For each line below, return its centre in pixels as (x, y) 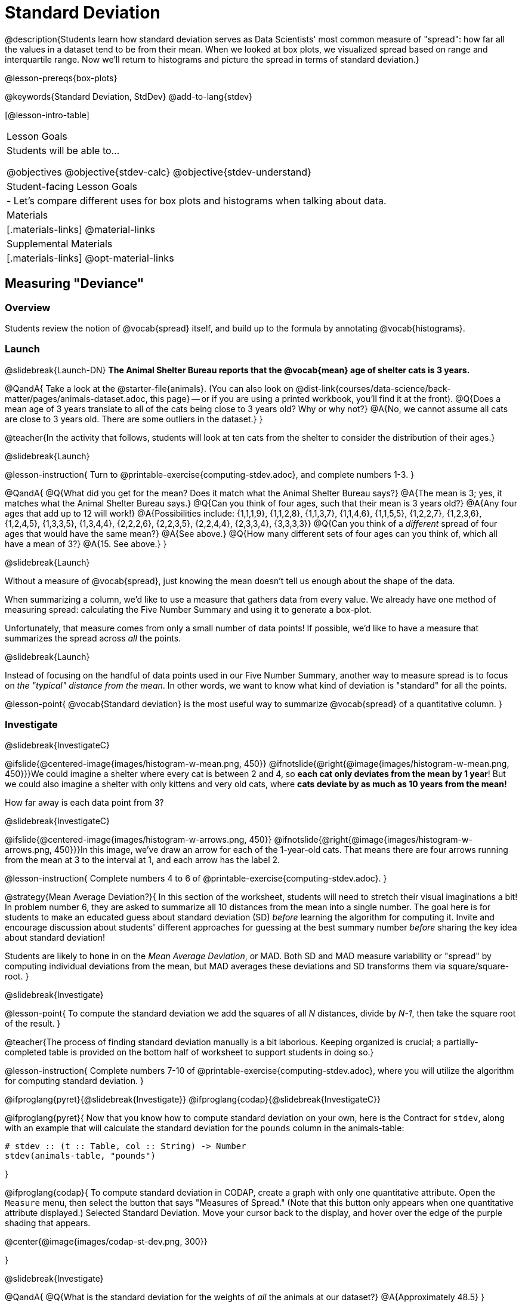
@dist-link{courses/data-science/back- (373, 388)
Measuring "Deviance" (75, 284)
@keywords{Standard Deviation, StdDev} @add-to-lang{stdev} (129, 96)
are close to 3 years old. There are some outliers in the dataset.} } (134, 419)
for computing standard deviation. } (74, 1081)
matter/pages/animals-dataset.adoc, (76, 398)
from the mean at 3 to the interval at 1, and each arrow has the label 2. (143, 860)
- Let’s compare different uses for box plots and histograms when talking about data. (197, 200)
